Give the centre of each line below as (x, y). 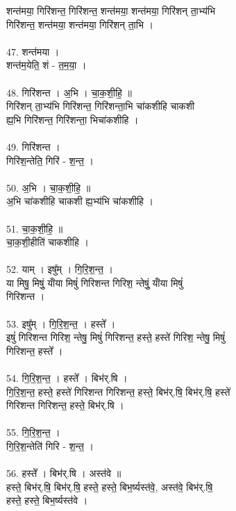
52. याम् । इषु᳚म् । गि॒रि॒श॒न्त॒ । (60, 269)
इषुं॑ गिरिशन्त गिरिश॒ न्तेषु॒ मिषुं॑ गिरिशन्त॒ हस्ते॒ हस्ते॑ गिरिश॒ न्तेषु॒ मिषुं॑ (116, 337)
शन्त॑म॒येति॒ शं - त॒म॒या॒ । (47, 65)
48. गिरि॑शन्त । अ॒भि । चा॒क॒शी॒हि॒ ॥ (69, 92)
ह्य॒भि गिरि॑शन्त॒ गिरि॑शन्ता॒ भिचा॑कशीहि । (73, 119)
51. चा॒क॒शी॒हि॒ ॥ (35, 228)
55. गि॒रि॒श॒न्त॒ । (33, 432)
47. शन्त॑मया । (33, 51)
